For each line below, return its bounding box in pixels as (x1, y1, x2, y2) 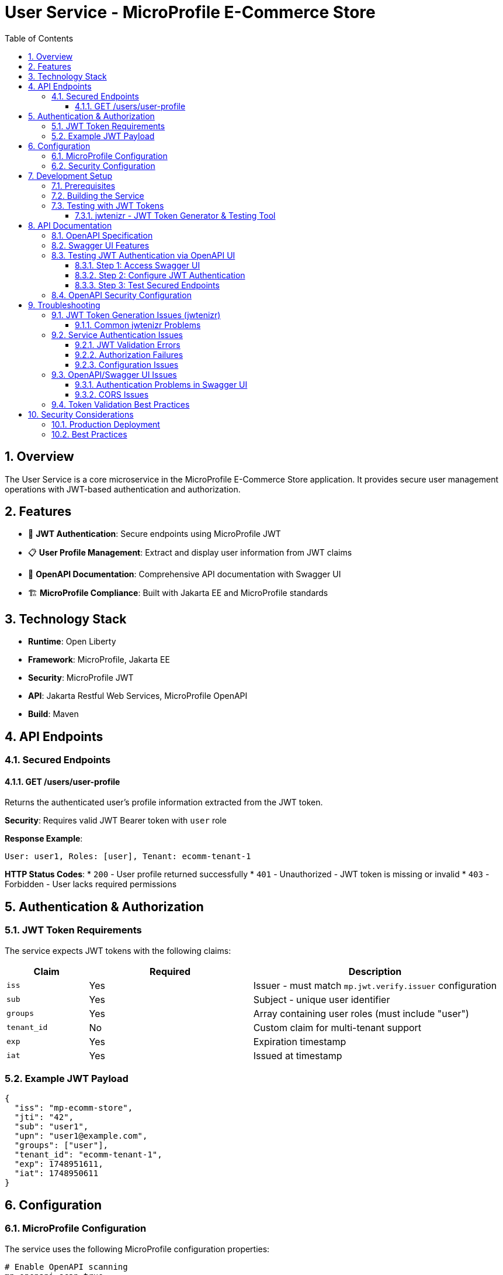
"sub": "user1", (14, 1122, 89, 1132)
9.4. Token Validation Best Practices (51, 399, 190, 409)
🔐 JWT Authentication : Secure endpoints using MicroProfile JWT (28, 529, 281, 539)
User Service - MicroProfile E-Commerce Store (5, 2, 376, 22)
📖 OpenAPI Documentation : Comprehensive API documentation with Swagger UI (28, 569, 341, 580)
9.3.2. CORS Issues (75, 389, 149, 399)
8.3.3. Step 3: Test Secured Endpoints (75, 280, 220, 290)
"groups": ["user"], (14, 1140, 109, 1150)
